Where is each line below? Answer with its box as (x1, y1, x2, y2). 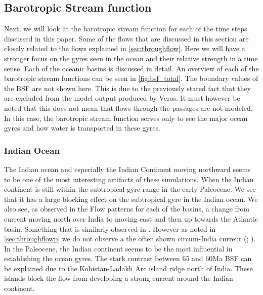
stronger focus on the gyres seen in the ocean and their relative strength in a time (4, 53, 258, 63)
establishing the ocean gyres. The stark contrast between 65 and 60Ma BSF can (4, 253, 252, 264)
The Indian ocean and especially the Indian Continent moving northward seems (4, 163, 251, 174)
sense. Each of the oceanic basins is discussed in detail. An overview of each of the (4, 63, 259, 73)
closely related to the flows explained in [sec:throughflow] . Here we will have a (4, 43, 245, 54)
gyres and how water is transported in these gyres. (4, 122, 160, 133)
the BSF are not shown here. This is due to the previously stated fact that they (4, 82, 251, 93)
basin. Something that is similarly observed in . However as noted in (4, 223, 216, 234)
